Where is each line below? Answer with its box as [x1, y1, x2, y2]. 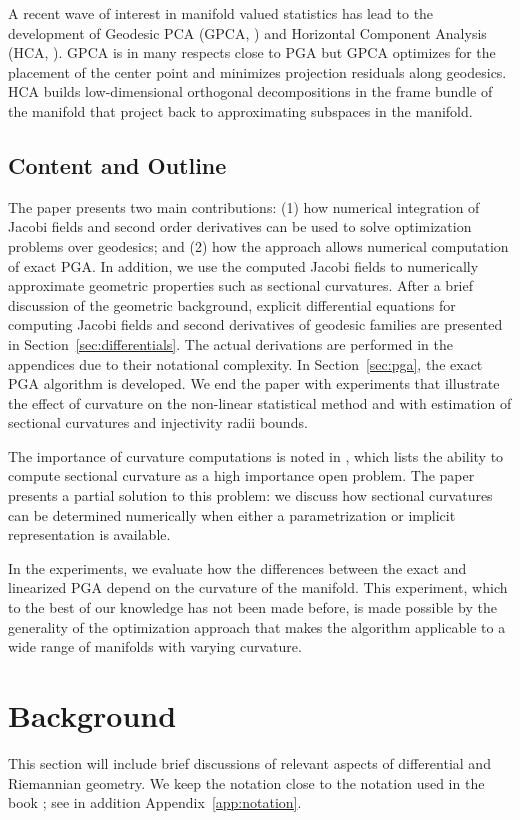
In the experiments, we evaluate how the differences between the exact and [8, 557, 467, 578]
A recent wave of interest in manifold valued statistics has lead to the [8, 3, 434, 23]
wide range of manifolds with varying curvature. [8, 636, 302, 657]
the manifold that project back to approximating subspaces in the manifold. [8, 100, 473, 121]
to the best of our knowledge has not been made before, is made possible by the [8, 597, 497, 618]
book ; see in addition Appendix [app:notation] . [8, 792, 302, 813]
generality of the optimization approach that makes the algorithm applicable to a [8, 616, 506, 637]
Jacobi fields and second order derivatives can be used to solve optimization [8, 216, 472, 237]
